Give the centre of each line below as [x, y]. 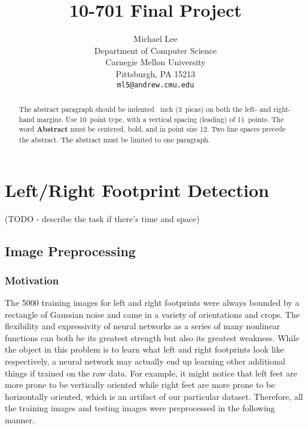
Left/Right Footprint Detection [137, 189]
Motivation [32, 280]
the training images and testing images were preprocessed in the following [140, 408]
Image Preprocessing [70, 251]
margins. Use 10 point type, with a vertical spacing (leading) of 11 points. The [160, 119]
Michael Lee [155, 39]
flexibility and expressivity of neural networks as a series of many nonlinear [143, 326]
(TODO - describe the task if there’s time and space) [102, 218]
